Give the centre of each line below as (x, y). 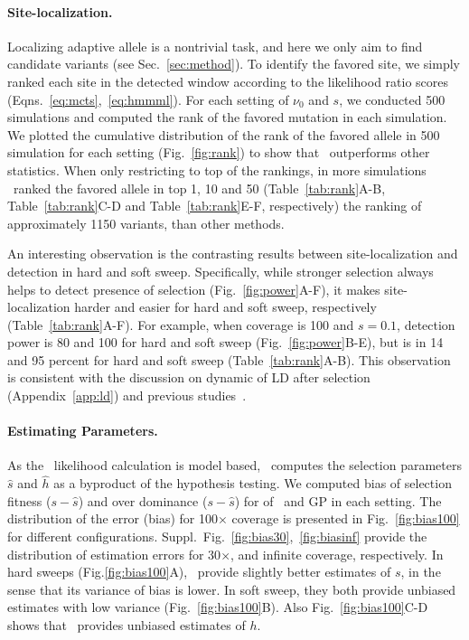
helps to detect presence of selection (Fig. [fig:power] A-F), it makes (194, 289)
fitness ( (29, 500)
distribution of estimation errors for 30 (114, 554)
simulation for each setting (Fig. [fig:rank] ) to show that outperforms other (219, 152)
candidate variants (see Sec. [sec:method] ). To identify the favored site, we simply (234, 64)
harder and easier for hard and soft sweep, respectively (225, 307)
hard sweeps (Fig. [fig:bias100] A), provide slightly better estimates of (199, 572)
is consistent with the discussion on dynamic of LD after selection (189, 377)
